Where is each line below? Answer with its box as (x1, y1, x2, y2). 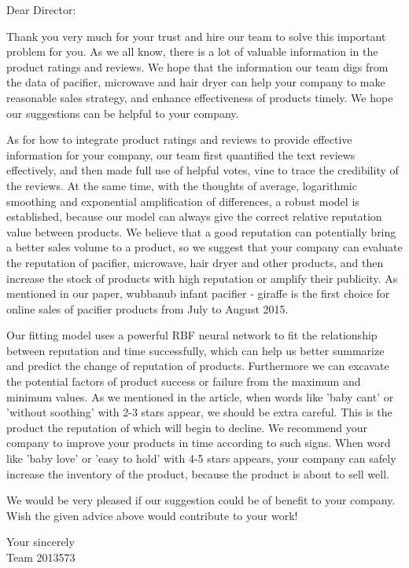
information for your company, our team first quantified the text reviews (6, 146, 356, 163)
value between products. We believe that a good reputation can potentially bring (6, 223, 396, 240)
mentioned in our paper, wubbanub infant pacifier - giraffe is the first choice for (6, 285, 390, 302)
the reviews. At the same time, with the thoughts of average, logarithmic (6, 177, 357, 193)
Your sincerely (6, 533, 75, 550)
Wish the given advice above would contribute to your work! (6, 507, 298, 523)
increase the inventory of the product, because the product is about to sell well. (6, 465, 389, 482)
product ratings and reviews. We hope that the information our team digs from (6, 58, 389, 75)
